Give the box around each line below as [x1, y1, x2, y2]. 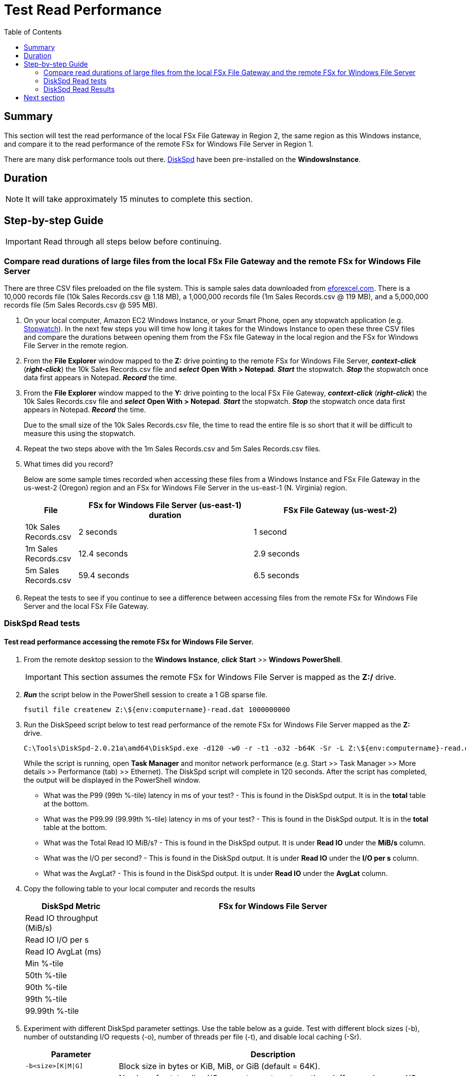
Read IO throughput [25, 913, 98, 923]
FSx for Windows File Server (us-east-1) [88, 500, 242, 511]
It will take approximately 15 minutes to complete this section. [25, 194, 253, 204]
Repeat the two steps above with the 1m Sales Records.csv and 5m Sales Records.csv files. [24, 444, 321, 453]
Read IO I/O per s [25, 934, 89, 945]
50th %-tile [25, 970, 67, 980]
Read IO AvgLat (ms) [25, 946, 102, 956]
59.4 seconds [78, 570, 129, 581]
